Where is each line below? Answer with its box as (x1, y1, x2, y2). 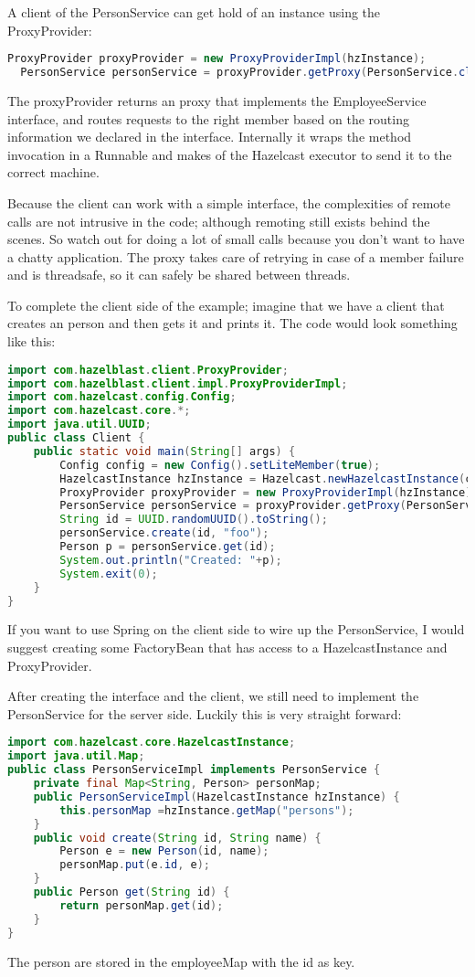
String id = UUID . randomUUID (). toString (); (59, 513, 328, 526)
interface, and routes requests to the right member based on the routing (7, 109, 409, 128)
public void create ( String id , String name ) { (33, 831, 322, 844)
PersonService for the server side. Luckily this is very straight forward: (7, 704, 402, 723)
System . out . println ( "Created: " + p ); (59, 553, 282, 567)
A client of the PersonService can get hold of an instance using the (7, 3, 381, 21)
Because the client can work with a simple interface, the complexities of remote (7, 193, 451, 212)
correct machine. (7, 163, 100, 182)
